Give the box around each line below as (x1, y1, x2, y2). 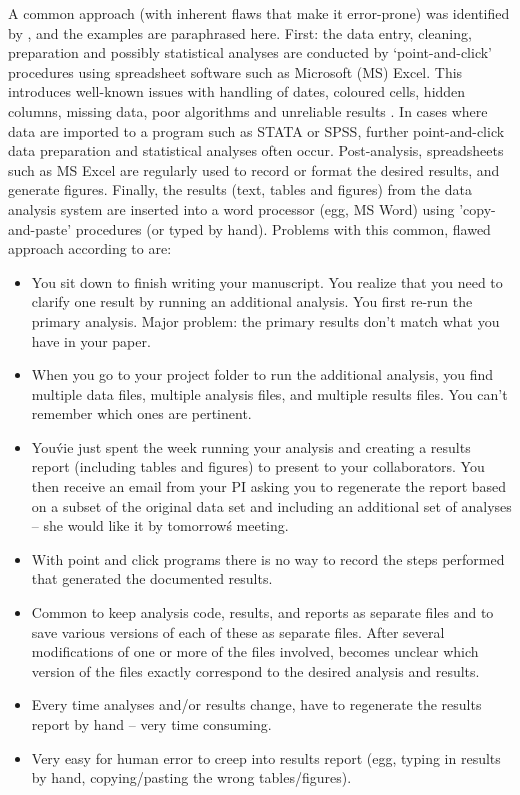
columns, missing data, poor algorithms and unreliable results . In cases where (8, 100, 488, 121)
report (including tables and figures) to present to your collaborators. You (31, 456, 485, 477)
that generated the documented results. (31, 568, 273, 589)
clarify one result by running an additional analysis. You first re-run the (31, 291, 473, 312)
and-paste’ (8, 218, 72, 239)
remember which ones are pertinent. (31, 403, 252, 424)
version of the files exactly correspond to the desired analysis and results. (31, 660, 480, 681)
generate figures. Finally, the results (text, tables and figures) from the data (8, 179, 472, 200)
